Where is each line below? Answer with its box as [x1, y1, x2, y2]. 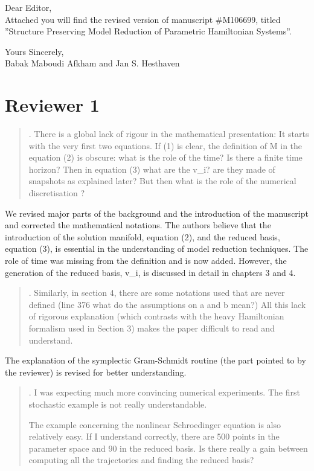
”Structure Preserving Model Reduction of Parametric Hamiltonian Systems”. [5, 25, 292, 37]
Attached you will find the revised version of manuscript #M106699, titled [5, 13, 281, 25]
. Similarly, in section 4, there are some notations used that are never [28, 286, 285, 299]
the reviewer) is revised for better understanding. [5, 365, 187, 378]
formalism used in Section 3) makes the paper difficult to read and [28, 322, 275, 334]
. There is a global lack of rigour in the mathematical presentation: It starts [28, 127, 309, 140]
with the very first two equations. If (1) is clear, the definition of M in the [28, 139, 303, 152]
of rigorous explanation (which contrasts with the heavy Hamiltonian [28, 310, 284, 322]
